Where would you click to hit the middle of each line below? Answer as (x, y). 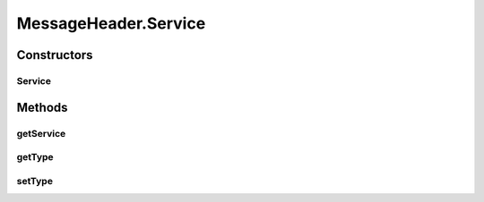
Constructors (55, 55)
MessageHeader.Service (111, 23)
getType (35, 157)
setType (35, 181)
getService (41, 133)
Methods (42, 107)
